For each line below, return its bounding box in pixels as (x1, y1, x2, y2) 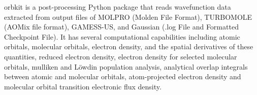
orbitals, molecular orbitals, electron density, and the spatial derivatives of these (4, 41, 253, 52)
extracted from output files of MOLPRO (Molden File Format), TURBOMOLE (4, 11, 252, 22)
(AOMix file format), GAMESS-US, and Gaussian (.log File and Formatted (4, 21, 239, 32)
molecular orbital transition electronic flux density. (4, 81, 162, 91)
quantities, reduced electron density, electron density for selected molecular (4, 51, 237, 61)
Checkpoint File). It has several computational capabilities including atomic (4, 31, 240, 42)
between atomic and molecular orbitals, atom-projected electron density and (4, 71, 241, 82)
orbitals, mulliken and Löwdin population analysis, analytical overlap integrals (4, 61, 248, 72)
